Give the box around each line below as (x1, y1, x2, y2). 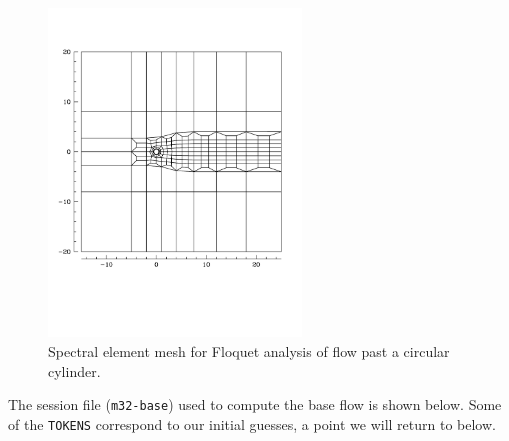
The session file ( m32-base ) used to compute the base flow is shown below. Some (8, 394, 502, 415)
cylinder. (48, 360, 101, 381)
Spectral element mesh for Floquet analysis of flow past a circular (48, 340, 450, 361)
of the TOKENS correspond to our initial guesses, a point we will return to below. (8, 413, 496, 434)
